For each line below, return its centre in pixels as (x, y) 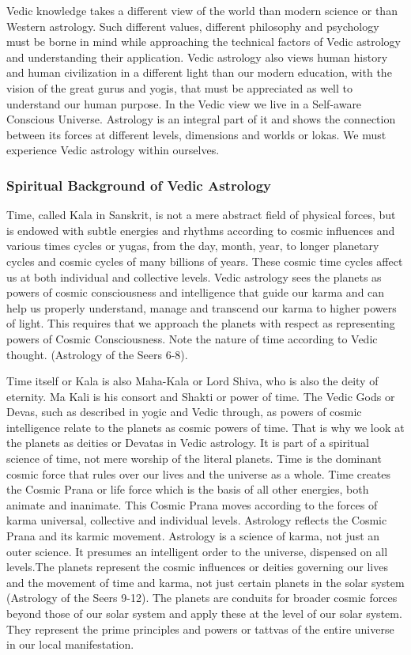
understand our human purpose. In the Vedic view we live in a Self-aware (184, 103)
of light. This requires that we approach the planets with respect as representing (201, 323)
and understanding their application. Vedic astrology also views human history (197, 57)
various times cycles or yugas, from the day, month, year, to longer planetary (193, 246)
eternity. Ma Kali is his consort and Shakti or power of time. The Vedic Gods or (201, 396)
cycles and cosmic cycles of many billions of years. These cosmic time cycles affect (205, 261)
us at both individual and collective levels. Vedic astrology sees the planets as (194, 276)
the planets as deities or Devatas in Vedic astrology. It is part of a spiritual (188, 443)
